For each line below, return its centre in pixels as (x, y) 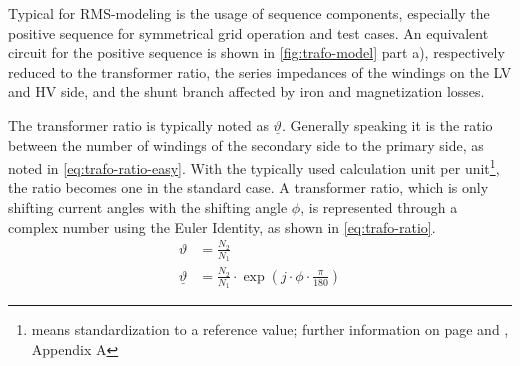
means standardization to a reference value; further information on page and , (270, 329)
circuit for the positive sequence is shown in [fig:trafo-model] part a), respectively (256, 52)
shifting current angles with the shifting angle (148, 207)
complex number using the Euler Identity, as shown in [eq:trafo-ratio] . (222, 226)
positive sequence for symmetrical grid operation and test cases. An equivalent (248, 32)
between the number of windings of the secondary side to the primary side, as (246, 144)
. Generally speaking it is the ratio (387, 124)
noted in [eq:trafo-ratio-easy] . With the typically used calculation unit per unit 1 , (254, 166)
